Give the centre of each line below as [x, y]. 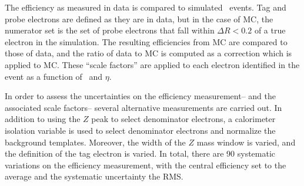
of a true [270, 30]
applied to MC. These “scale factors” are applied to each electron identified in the [152, 64]
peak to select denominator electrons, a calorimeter [183, 119]
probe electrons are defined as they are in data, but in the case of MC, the [139, 18]
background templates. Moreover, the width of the [95, 142]
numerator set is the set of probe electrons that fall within [110, 30]
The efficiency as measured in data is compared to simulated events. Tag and [146, 7]
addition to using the [43, 119]
